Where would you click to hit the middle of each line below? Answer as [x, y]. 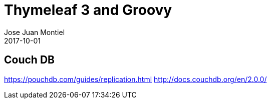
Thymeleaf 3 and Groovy [88, 10]
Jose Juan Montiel [35, 32]
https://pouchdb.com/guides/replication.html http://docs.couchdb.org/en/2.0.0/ [135, 79]
